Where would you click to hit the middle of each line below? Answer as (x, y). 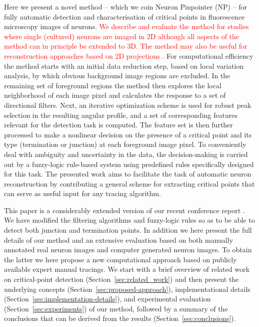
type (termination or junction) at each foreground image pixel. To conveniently (125, 144)
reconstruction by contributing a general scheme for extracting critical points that (129, 183)
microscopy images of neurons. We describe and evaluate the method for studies (126, 26)
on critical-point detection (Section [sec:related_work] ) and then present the (121, 279)
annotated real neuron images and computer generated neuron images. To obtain (128, 250)
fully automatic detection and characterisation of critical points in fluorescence (124, 16)
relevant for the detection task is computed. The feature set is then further (118, 125)
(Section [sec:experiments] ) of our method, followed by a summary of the (116, 308)
